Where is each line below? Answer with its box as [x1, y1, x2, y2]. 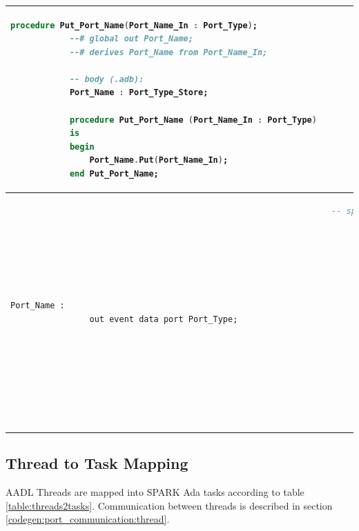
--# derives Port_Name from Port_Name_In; [69, 47, 268, 57]
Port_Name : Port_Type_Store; [69, 88, 208, 98]
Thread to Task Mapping [6, 452, 188, 474]
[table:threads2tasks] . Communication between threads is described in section [6, 498, 333, 512]
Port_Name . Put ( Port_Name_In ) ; [89, 155, 229, 166]
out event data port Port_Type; [89, 314, 238, 324]
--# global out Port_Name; [69, 34, 193, 44]
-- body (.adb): [69, 74, 144, 84]
